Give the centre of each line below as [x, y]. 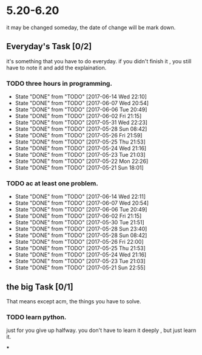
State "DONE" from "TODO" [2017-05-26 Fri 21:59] [79, 136]
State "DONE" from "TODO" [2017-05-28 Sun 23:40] [81, 229]
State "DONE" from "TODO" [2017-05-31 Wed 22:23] [81, 123]
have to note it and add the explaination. [56, 67]
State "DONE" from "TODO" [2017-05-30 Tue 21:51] [79, 222]
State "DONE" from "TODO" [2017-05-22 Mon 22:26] [82, 161]
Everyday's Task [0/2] [49, 47]
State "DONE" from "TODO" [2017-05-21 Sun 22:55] [80, 267]
